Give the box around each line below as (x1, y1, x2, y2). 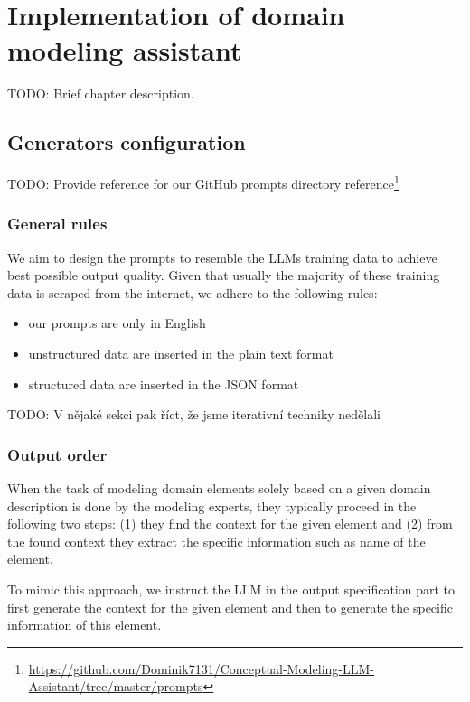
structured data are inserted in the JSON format (28, 374, 299, 393)
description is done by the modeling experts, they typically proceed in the (7, 496, 417, 515)
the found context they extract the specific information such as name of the (7, 531, 426, 550)
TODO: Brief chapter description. (7, 84, 194, 103)
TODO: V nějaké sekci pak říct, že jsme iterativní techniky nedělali (7, 405, 381, 424)
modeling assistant (7, 32, 242, 69)
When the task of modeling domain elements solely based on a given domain (7, 478, 431, 497)
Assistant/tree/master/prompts (28, 677, 203, 696)
